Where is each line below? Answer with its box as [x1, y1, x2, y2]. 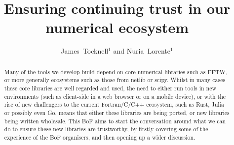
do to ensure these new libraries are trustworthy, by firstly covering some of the [4, 125, 208, 133]
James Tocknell [61, 46, 109, 56]
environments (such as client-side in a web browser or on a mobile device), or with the [4, 92, 226, 100]
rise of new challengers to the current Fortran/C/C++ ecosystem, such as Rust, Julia [4, 100, 224, 109]
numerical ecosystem [45, 17, 189, 37]
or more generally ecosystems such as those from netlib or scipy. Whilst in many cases [4, 76, 226, 84]
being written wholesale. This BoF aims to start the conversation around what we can [4, 116, 226, 125]
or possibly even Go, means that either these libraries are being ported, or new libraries [4, 108, 230, 116]
